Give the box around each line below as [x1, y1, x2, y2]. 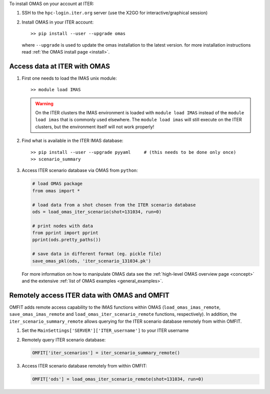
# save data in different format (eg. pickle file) [32, 251, 162, 257]
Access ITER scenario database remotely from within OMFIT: [21, 363, 147, 369]
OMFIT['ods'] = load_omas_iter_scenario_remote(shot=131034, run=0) [32, 376, 204, 382]
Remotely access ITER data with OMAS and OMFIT [9, 291, 169, 299]
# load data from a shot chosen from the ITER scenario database [32, 202, 196, 208]
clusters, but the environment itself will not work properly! [35, 123, 154, 130]
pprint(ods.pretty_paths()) [32, 237, 101, 243]
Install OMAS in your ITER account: [21, 19, 94, 25]
